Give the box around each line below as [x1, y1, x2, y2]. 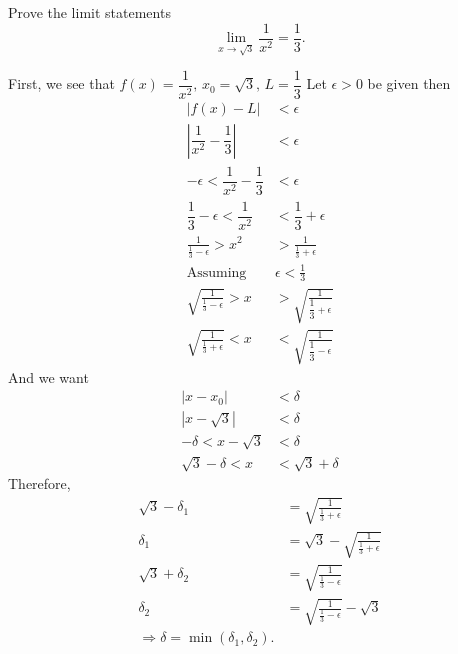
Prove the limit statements [8, 2, 171, 22]
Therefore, [8, 473, 71, 494]
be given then [367, 73, 451, 94]
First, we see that [8, 73, 115, 94]
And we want [8, 366, 89, 387]
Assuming [186, 265, 247, 280]
